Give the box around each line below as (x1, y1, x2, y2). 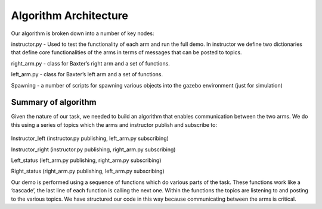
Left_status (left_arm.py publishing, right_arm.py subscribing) (11, 157, 162, 164)
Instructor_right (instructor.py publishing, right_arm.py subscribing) (11, 146, 176, 153)
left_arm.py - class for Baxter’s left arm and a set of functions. (11, 71, 163, 78)
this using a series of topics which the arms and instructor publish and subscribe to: (11, 121, 218, 128)
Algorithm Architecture (11, 9, 128, 22)
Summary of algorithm (11, 97, 97, 107)
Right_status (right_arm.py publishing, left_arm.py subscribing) (11, 167, 165, 175)
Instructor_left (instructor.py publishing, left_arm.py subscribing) (11, 135, 169, 142)
